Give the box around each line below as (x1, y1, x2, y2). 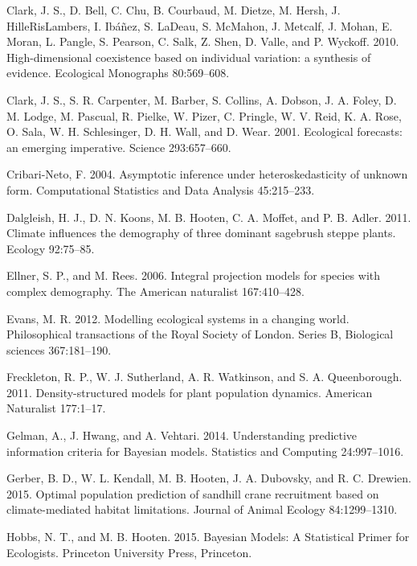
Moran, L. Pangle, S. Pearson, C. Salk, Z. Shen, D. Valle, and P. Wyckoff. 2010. (6, 33, 399, 50)
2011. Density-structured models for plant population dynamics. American (6, 383, 373, 400)
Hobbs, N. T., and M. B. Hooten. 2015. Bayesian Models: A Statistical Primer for (6, 528, 410, 545)
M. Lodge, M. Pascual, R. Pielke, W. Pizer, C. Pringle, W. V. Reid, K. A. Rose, (6, 107, 402, 124)
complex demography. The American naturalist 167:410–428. (6, 282, 305, 299)
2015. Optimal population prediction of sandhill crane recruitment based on (6, 485, 379, 502)
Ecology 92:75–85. (6, 240, 95, 256)
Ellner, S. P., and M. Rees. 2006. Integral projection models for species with (6, 267, 381, 284)
